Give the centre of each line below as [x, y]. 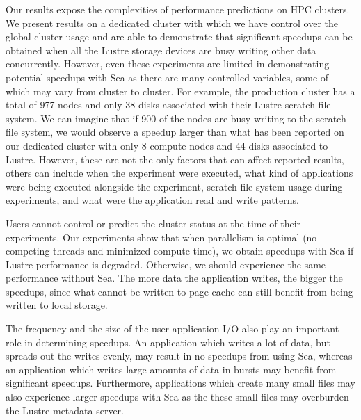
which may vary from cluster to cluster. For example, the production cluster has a [180, 91]
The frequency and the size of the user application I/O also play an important [173, 329]
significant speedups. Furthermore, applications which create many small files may [180, 383]
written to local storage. [57, 305]
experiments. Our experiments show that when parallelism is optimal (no [161, 237]
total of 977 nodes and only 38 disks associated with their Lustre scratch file [168, 105]
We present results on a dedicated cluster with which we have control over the [172, 23]
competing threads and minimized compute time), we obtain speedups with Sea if [180, 251]
